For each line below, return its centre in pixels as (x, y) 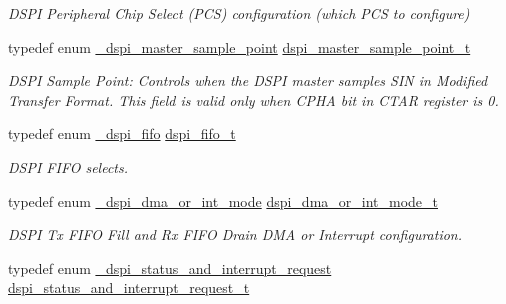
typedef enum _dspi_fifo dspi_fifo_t (122, 133)
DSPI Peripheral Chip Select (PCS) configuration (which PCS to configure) (239, 13)
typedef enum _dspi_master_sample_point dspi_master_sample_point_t (239, 46)
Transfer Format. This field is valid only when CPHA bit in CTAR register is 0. (253, 99)
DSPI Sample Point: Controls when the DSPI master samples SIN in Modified (248, 80)
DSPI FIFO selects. (68, 166)
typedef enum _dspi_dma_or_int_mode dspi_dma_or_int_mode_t (223, 200)
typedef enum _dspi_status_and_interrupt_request (170, 267)
